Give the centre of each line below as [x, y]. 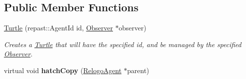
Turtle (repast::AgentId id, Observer [59, 28]
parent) [138, 70]
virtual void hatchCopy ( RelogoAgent [63, 70]
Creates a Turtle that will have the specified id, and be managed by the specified [123, 44]
